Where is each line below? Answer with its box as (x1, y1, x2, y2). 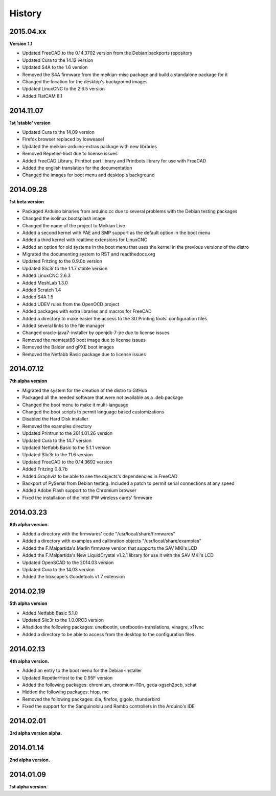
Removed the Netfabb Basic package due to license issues (22, 351, 146, 357)
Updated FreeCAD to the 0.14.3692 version (22, 459, 112, 465)
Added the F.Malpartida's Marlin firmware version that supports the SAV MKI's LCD (22, 545, 198, 551)
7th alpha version (9, 378, 48, 384)
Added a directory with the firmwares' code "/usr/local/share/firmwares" (22, 531, 176, 536)
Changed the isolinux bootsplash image (22, 215, 106, 222)
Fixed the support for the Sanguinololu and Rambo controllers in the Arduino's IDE (22, 703, 195, 710)
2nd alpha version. (9, 757, 51, 763)
